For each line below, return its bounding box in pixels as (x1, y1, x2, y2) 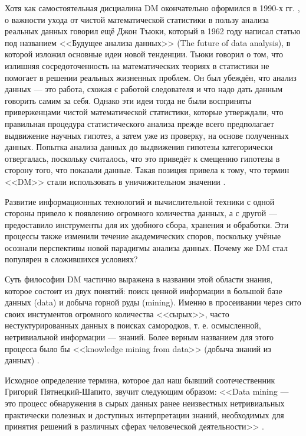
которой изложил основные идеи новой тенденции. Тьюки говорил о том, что (5, 48, 283, 60)
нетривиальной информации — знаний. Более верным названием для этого (5, 331, 274, 343)
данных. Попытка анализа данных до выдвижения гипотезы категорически (5, 141, 273, 153)
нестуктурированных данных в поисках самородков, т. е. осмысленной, (5, 319, 261, 331)
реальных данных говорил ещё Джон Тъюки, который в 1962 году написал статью (5, 25, 301, 37)
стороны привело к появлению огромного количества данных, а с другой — (5, 207, 277, 219)
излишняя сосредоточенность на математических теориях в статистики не (5, 59, 269, 71)
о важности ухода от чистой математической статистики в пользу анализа (5, 13, 269, 25)
